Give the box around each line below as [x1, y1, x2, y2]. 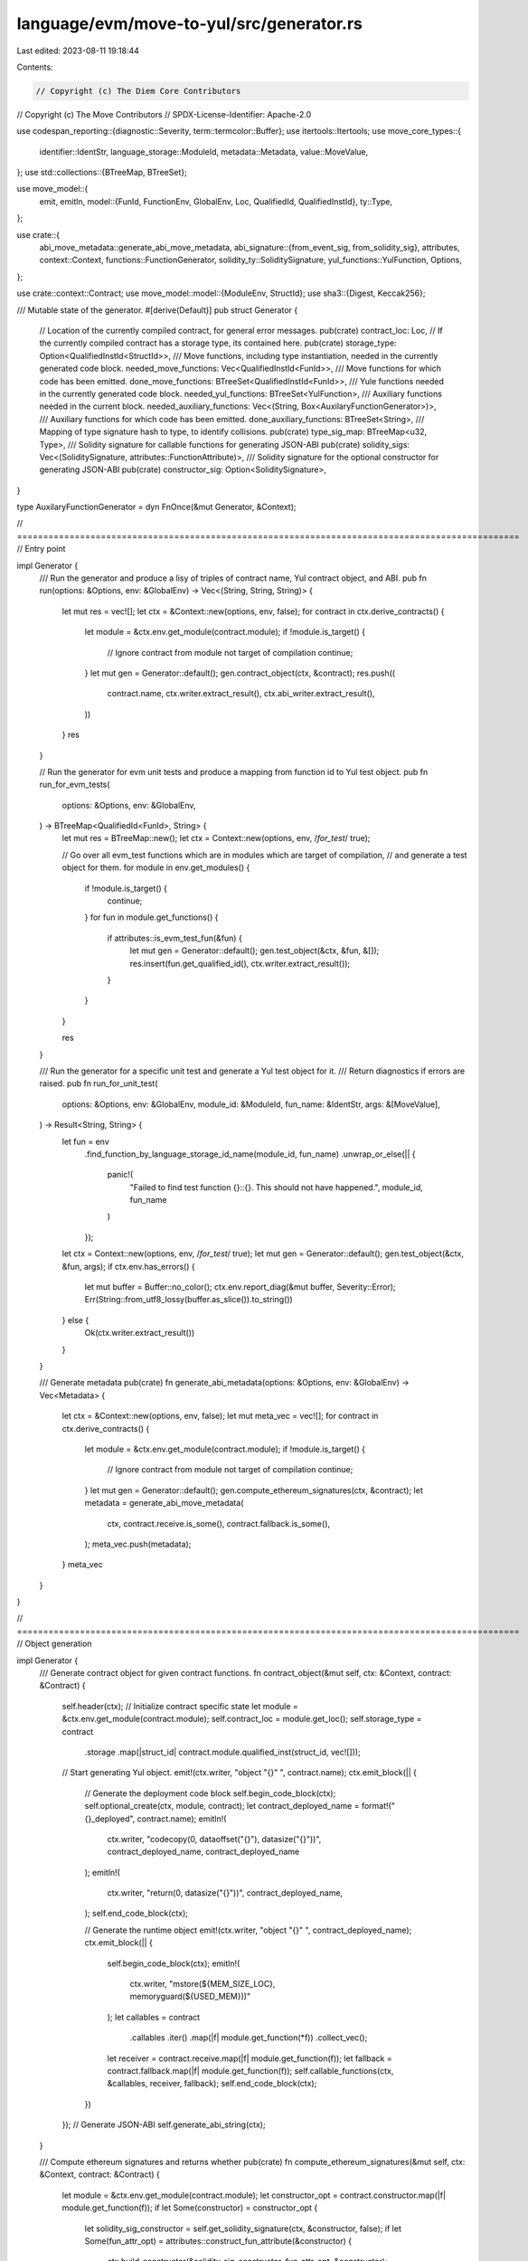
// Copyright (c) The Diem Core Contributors [35, 86, 241, 96]
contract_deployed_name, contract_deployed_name [107, 1846, 300, 1858]
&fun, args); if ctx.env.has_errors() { [61, 1261, 195, 1272]
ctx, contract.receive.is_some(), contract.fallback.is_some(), [107, 1518, 330, 1528]
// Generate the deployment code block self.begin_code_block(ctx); [84, 1787, 336, 1799]
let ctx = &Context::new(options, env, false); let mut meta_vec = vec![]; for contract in [61, 1411, 379, 1422]
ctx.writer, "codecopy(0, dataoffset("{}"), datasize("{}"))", [107, 1833, 322, 1844]
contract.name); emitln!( [137, 1813, 227, 1824]
